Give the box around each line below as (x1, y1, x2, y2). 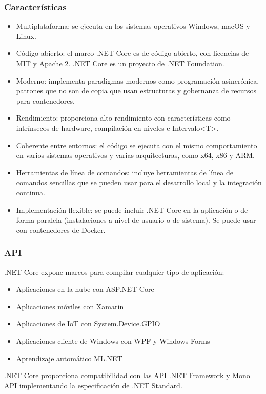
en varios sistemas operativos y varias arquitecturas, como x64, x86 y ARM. (16, 150, 255, 161)
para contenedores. (16, 95, 75, 106)
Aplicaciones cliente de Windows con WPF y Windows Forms (16, 335, 210, 346)
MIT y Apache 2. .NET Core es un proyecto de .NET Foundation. (16, 58, 224, 68)
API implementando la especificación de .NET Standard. (4, 380, 182, 390)
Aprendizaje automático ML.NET (16, 352, 122, 363)
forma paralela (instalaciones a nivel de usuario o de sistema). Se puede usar (16, 214, 256, 225)
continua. (16, 187, 45, 198)
